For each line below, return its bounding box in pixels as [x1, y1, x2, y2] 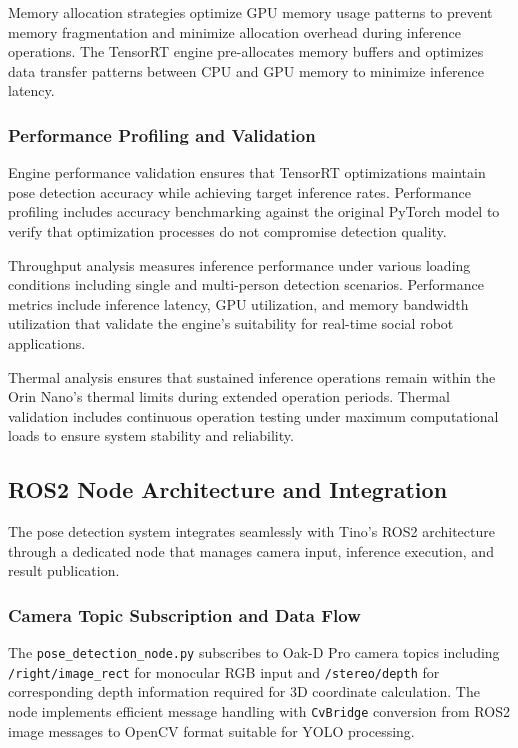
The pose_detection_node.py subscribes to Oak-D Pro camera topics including [8, 642, 500, 663]
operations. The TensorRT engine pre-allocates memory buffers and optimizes [8, 41, 484, 62]
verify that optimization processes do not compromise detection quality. [8, 220, 447, 241]
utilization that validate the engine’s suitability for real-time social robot [8, 313, 454, 334]
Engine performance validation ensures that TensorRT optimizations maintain [8, 162, 486, 183]
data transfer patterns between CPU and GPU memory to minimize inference [8, 60, 485, 81]
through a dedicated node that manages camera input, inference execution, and [8, 540, 494, 561]
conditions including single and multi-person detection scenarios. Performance [8, 274, 484, 295]
